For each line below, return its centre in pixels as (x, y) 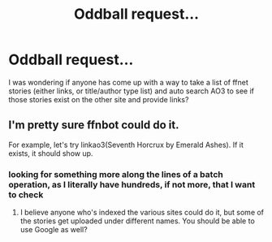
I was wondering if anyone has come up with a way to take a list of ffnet (129, 82)
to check (26, 194)
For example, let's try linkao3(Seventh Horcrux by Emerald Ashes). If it (126, 145)
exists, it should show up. (51, 153)
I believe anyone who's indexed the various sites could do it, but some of (142, 213)
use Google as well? (54, 230)
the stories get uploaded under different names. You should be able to (138, 221)
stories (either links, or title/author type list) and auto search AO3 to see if (131, 91)
